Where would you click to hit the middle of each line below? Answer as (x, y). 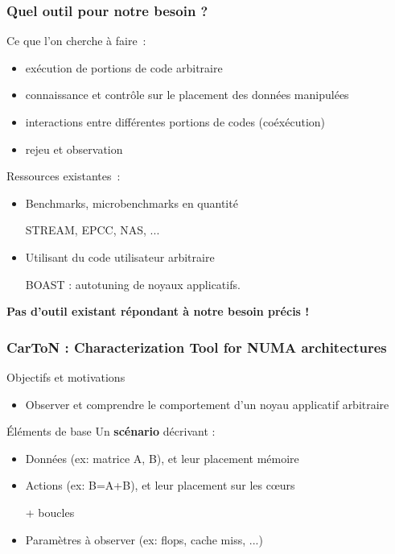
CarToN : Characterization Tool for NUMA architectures (197, 347)
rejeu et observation (74, 149)
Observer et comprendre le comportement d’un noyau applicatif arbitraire (207, 404)
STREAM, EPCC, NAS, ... (93, 230)
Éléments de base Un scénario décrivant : (111, 431)
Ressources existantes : (64, 176)
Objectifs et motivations (66, 376)
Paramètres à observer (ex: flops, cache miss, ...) (144, 539)
